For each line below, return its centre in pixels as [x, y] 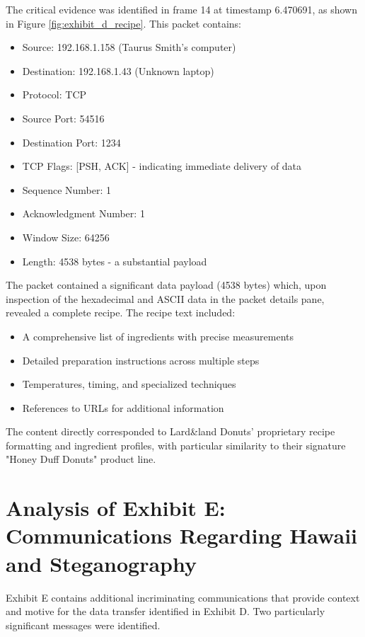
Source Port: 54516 [63, 118]
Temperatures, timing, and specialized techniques [129, 384]
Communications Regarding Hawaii [182, 535]
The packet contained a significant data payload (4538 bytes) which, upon [166, 285]
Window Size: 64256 [66, 237]
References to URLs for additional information [123, 407]
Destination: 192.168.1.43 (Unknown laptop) [118, 70]
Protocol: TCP [54, 94]
